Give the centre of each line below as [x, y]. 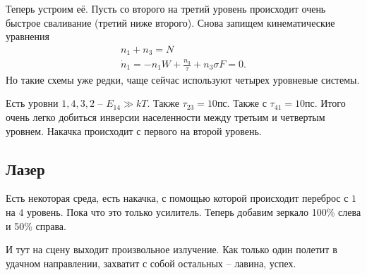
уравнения [28, 36]
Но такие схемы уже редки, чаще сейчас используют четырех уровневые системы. [183, 79]
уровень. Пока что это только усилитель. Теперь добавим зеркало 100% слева [194, 212]
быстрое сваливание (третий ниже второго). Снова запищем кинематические [170, 22]
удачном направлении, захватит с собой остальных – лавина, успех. [151, 263]
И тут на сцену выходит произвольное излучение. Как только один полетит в [172, 249]
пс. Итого [325, 103]
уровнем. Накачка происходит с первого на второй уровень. [134, 130]
